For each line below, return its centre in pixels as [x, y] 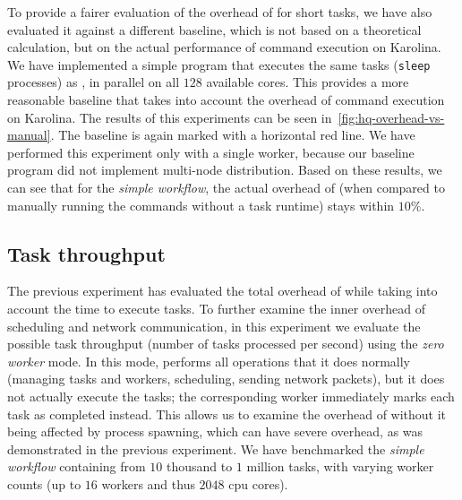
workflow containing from [77, 466]
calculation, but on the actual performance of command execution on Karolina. [224, 47]
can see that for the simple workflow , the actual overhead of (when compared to [226, 187]
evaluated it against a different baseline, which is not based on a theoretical [214, 29]
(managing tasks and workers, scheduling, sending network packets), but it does [226, 379]
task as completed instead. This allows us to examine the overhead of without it [227, 414]
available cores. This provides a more [308, 82]
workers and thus [148, 483]
